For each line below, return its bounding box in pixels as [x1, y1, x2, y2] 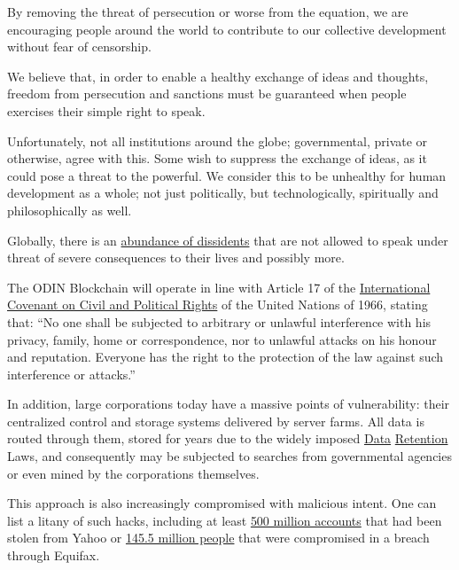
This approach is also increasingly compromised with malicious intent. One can [7, 494, 437, 512]
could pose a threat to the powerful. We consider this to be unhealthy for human [7, 166, 447, 184]
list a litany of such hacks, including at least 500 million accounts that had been [7, 511, 442, 529]
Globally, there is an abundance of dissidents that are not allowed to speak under [7, 230, 448, 249]
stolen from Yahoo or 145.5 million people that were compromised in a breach [7, 528, 430, 547]
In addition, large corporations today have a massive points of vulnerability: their [7, 394, 450, 413]
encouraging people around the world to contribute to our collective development [7, 20, 447, 38]
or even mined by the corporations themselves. [7, 464, 260, 482]
